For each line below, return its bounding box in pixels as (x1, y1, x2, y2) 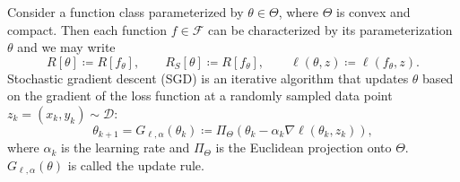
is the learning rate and (61, 138, 190, 157)
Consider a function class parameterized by (7, 3, 244, 21)
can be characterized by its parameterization (208, 20, 453, 39)
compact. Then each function (7, 20, 168, 39)
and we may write (17, 38, 116, 56)
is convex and (336, 3, 411, 21)
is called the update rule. (67, 156, 204, 175)
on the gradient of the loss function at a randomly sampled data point (7, 86, 393, 105)
